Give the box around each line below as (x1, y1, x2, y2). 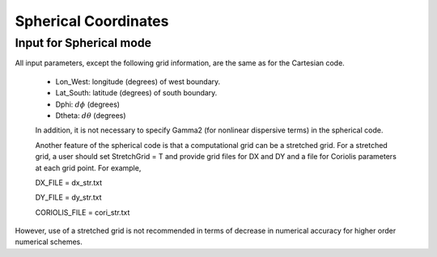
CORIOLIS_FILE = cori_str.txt (35, 207, 130, 217)
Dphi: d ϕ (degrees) (55, 99, 121, 109)
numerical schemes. (15, 237, 83, 246)
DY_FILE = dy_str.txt (35, 192, 102, 202)
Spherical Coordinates (15, 12, 169, 30)
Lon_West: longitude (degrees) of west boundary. (55, 77, 221, 86)
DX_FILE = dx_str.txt (35, 178, 103, 187)
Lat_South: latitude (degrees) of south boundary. (55, 88, 218, 98)
